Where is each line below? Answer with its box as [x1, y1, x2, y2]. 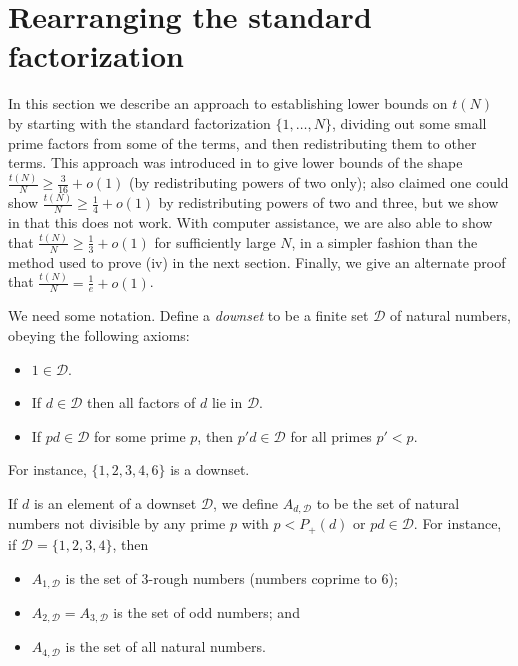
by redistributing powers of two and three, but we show [158, 192, 499, 213]
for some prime [94, 425, 186, 446]
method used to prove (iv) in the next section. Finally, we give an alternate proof [8, 251, 506, 272]
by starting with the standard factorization [8, 112, 271, 133]
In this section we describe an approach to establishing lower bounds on [8, 93, 448, 114]
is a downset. [170, 459, 250, 480]
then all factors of [87, 392, 196, 413]
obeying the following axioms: [8, 325, 190, 346]
